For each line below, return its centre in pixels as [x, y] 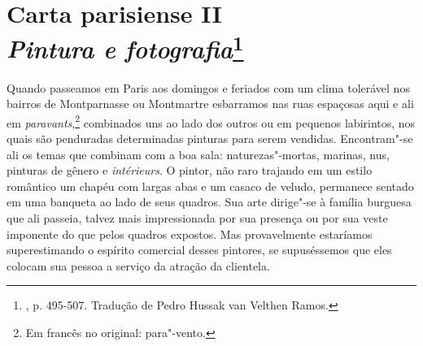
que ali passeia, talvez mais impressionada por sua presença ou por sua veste [197, 218]
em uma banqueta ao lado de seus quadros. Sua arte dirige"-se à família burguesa [209, 202]
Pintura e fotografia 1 [125, 47]
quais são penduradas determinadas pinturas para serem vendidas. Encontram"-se [210, 138]
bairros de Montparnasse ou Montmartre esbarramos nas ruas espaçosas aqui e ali [210, 104]
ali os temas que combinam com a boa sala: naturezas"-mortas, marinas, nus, [198, 154]
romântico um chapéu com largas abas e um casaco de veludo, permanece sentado [210, 186]
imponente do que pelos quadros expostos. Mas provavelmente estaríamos [190, 234]
